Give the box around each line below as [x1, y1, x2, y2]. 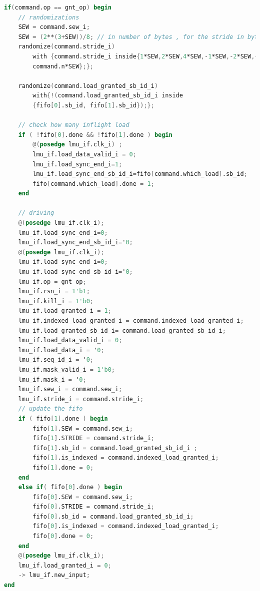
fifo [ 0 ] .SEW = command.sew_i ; [32, 493, 133, 501]
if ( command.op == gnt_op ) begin [4, 4, 111, 11]
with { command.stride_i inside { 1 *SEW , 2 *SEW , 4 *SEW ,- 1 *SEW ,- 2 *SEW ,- [32, 52, 258, 60]
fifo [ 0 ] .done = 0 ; [32, 533, 94, 540]
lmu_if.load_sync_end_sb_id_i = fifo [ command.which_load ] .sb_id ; [32, 170, 247, 178]
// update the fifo [18, 405, 83, 413]
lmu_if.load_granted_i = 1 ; [18, 307, 111, 315]
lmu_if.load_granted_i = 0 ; [18, 562, 111, 569]
